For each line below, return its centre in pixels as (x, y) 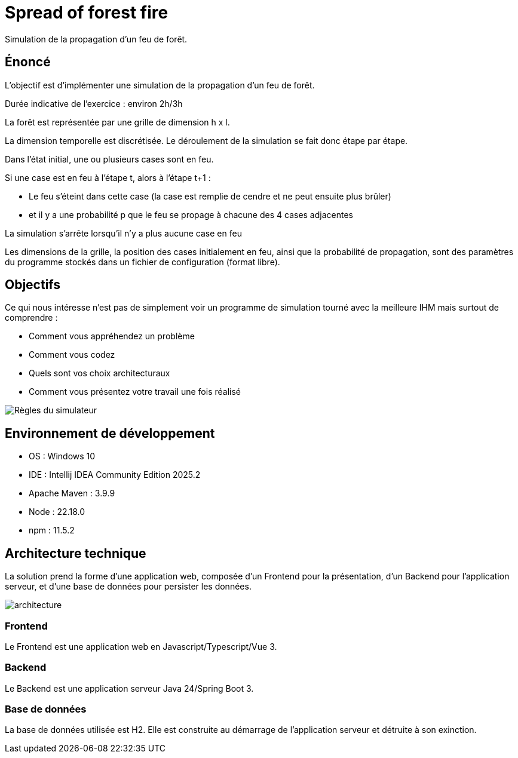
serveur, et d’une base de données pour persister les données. (128, 587)
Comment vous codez (72, 355)
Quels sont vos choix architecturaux (99, 373)
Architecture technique (76, 553)
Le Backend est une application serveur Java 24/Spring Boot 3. (129, 688)
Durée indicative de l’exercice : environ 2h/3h (94, 103)
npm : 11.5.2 (52, 530)
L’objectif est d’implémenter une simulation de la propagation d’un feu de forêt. (160, 85)
